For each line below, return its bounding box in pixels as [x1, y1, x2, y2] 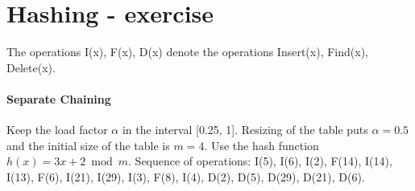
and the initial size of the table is [6, 136, 170, 153]
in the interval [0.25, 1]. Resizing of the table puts [122, 121, 368, 138]
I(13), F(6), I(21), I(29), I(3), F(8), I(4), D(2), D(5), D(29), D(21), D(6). [6, 168, 365, 185]
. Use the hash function [204, 136, 319, 153]
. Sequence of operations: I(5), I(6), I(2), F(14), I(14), [128, 152, 392, 169]
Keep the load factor [6, 121, 108, 138]
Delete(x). [6, 59, 56, 75]
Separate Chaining [6, 90, 111, 107]
